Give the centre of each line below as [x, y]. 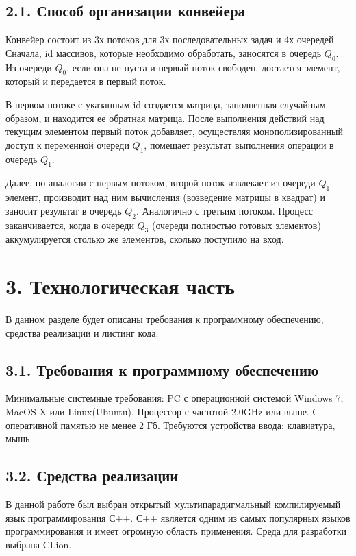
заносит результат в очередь [64, 210]
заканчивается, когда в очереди [70, 225]
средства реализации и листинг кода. [82, 332]
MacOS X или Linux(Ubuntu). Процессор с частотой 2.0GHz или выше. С [162, 412]
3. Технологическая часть [120, 286]
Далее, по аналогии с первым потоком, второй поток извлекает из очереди [161, 183]
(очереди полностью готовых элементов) [236, 225]
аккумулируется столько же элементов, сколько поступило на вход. [145, 239]
